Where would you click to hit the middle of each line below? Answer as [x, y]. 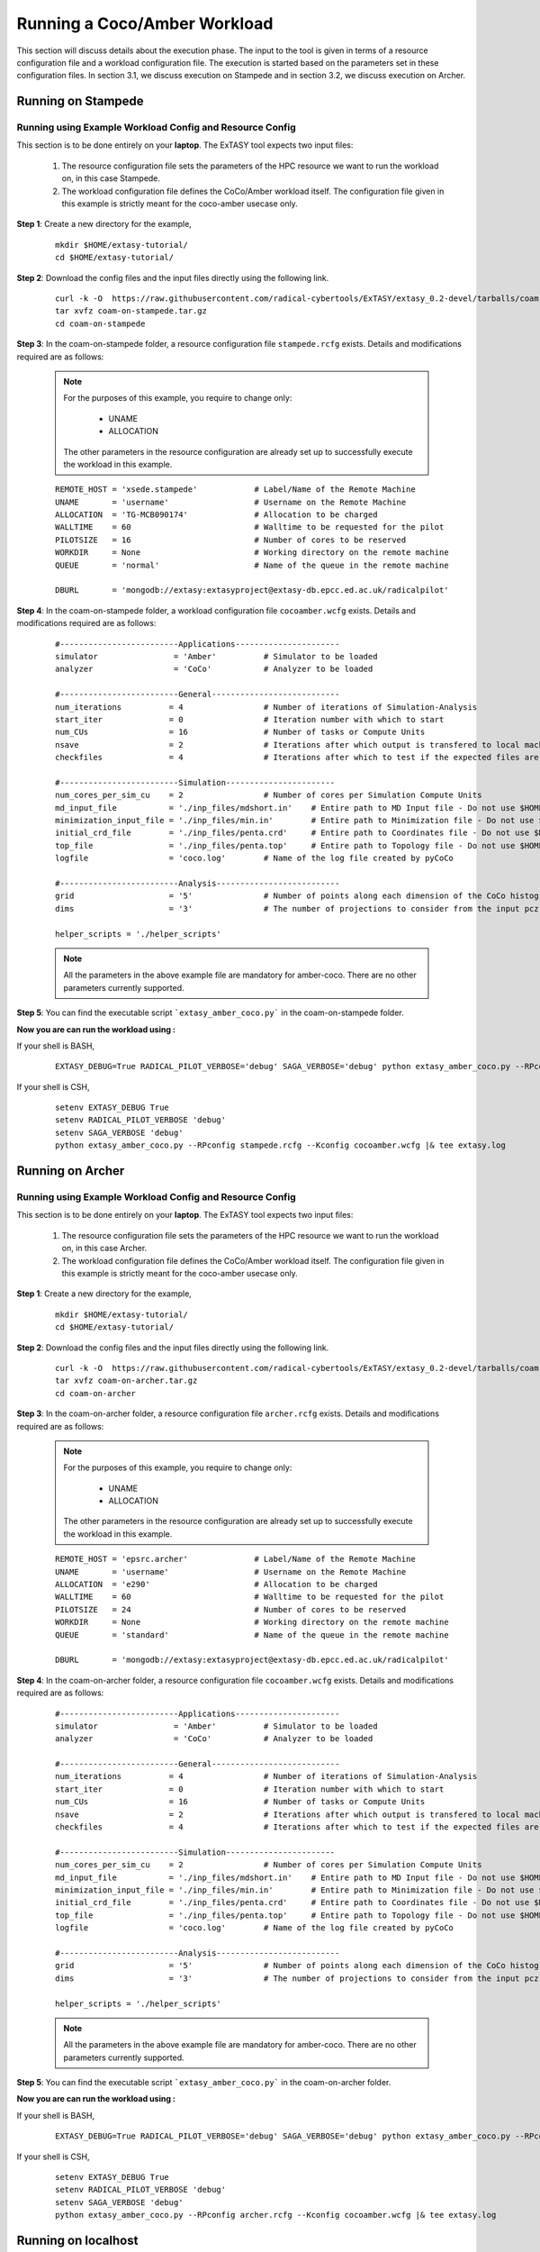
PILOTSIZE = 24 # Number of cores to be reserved [231, 1609]
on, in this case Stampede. [111, 178]
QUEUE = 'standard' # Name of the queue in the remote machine [252, 1635]
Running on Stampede [80, 101]
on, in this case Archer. [104, 1249]
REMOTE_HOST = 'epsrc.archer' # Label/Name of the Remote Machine [235, 1559]
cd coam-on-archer [96, 1393]
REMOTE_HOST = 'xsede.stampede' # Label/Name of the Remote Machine [235, 490]
